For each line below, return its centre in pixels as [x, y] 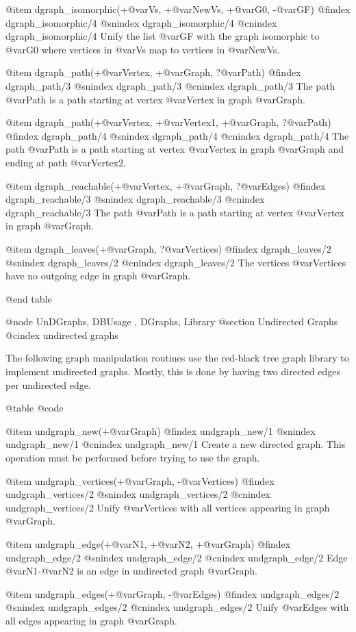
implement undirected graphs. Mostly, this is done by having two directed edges [173, 371]
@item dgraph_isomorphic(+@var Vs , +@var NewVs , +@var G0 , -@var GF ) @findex [178, 9]
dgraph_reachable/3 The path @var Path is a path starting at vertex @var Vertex [175, 212]
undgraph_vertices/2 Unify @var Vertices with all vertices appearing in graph [168, 507]
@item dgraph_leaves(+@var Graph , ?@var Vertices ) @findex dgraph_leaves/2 [168, 248]
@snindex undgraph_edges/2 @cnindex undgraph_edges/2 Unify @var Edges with [177, 607]
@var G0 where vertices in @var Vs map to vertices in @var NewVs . [143, 49]
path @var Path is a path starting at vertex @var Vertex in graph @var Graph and [175, 149]
